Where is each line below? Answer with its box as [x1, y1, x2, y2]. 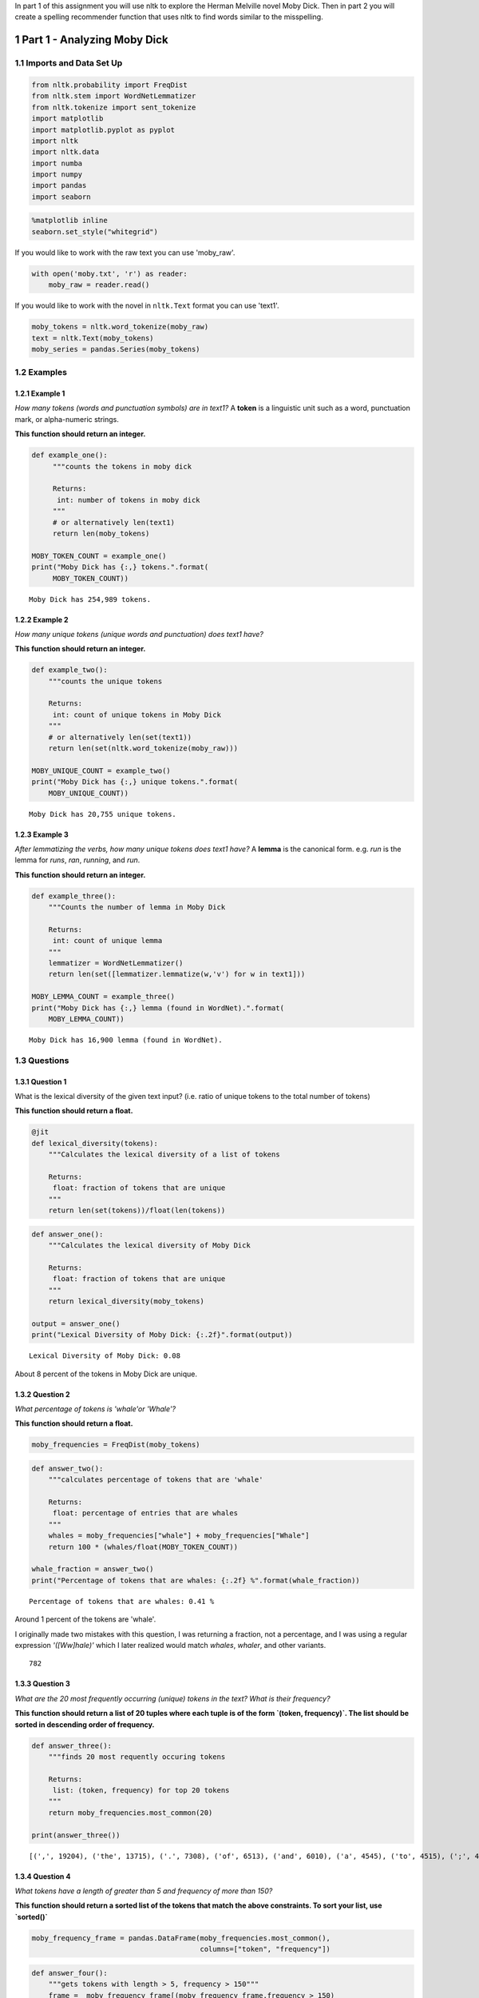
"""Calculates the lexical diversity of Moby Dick [48, 1241, 251, 1250]
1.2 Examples [14, 367, 68, 378]
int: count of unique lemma [52, 936, 163, 945]
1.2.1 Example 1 [14, 388, 65, 399]
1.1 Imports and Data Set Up [14, 58, 123, 69]
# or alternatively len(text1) [52, 518, 176, 527]
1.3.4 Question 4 [14, 1871, 71, 1881]
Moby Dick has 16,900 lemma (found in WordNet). [29, 1036, 223, 1045]
